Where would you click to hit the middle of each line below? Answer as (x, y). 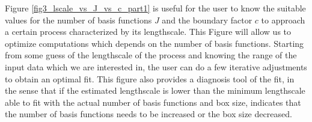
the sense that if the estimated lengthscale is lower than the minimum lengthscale (155, 90)
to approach (283, 20)
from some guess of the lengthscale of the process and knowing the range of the (151, 55)
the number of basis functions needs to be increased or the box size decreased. (148, 114)
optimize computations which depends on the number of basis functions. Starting (154, 43)
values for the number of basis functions (78, 20)
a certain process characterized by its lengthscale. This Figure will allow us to (148, 32)
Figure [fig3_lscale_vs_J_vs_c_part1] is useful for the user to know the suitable (155, 8)
